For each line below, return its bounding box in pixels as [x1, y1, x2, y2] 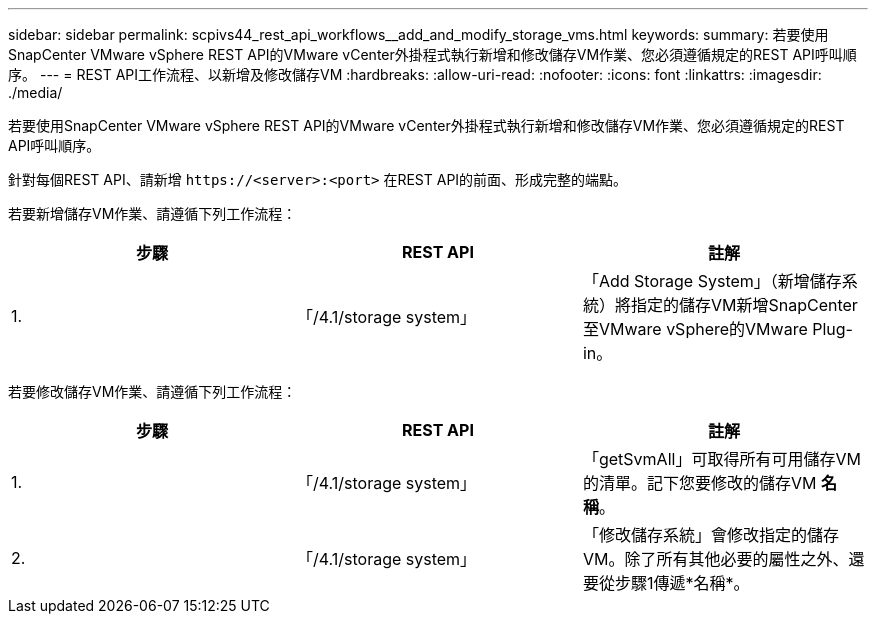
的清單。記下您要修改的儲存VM [582, 473, 817, 493]
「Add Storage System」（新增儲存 [582, 271, 842, 291]
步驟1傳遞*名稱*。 [614, 573, 750, 593]
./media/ [8, 84, 63, 101]
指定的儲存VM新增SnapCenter [630, 295, 858, 315]
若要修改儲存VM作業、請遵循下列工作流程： [8, 383, 297, 400]
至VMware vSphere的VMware [582, 319, 808, 339]
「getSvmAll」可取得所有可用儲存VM [582, 449, 861, 469]
